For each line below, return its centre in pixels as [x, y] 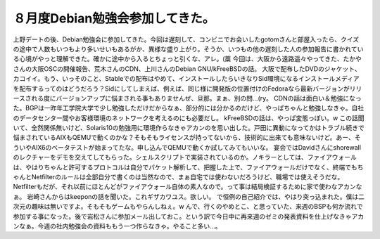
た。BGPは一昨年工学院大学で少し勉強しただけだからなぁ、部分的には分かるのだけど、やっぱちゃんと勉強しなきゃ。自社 [189, 108]
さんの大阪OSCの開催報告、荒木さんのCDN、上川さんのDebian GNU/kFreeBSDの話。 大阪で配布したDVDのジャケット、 [187, 69]
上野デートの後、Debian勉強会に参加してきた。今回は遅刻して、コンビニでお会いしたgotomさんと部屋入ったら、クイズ [186, 39]
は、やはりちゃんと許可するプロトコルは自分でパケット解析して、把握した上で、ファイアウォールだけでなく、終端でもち [188, 167]
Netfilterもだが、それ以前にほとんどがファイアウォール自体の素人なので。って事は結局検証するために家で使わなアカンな [188, 187]
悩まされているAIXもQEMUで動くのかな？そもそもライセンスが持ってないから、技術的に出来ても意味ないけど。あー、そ [187, 138]
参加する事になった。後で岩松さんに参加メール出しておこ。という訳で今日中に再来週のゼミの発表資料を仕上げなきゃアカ [189, 216]
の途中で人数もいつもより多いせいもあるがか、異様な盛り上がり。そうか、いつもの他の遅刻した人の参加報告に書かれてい [188, 49]
